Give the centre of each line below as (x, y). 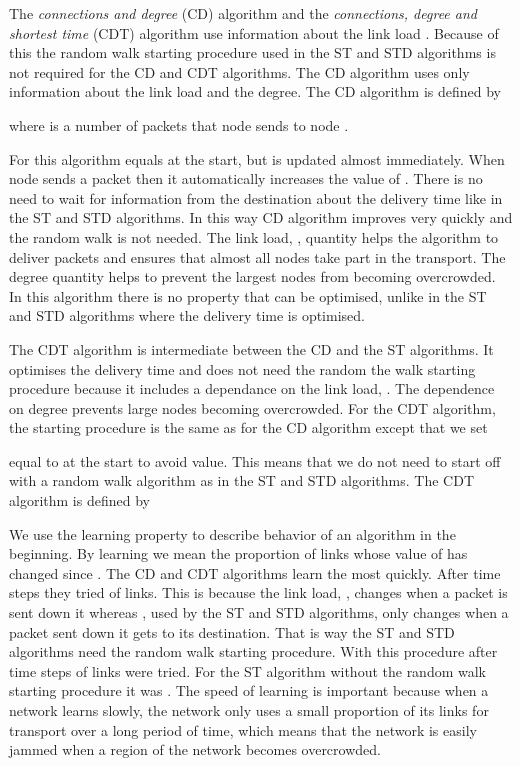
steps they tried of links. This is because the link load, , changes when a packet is (258, 592)
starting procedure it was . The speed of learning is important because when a (249, 690)
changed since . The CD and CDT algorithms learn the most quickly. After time (255, 572)
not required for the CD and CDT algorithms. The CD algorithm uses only (239, 71)
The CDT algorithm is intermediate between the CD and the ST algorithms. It (251, 348)
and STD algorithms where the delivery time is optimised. (187, 315)
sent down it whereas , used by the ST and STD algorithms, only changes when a (259, 612)
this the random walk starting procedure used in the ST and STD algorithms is (252, 52)
